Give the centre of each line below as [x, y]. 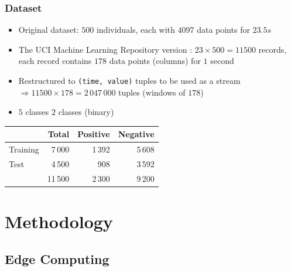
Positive [94, 134]
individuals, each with [136, 30]
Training [24, 149]
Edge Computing [57, 258]
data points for [223, 30]
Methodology [59, 221]
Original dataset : [49, 30]
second [222, 61]
